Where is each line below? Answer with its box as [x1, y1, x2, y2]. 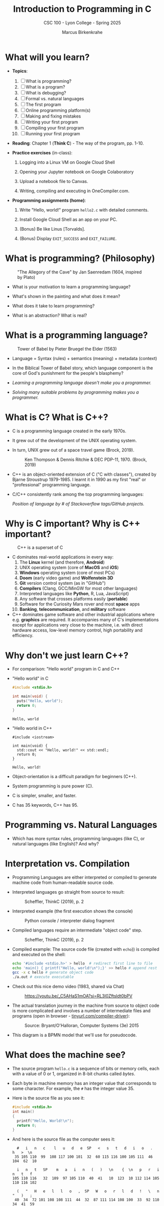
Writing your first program [25, 119, 78, 125]
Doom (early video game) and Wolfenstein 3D [19, 575, 114, 581]
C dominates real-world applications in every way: [12, 554, 114, 560]
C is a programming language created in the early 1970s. [12, 428, 126, 434]
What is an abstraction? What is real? [12, 312, 87, 318]
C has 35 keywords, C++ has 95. [12, 802, 78, 808]
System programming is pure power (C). [12, 783, 94, 789]
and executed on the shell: [12, 951, 66, 957]
